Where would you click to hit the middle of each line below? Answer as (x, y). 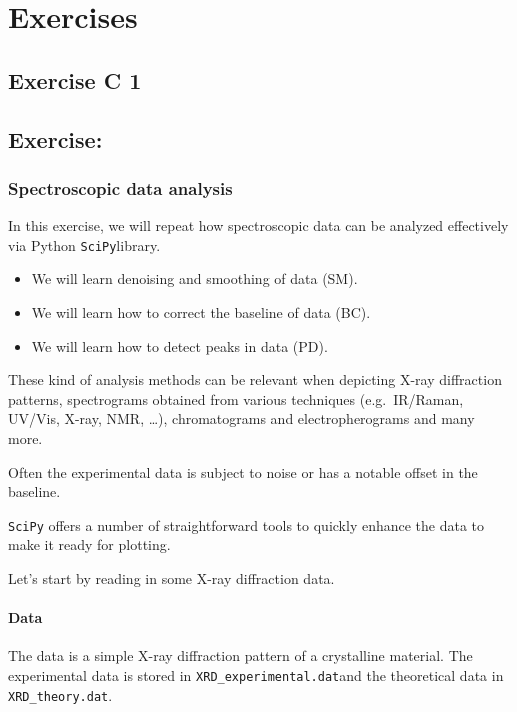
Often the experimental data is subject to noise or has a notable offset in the (243, 471)
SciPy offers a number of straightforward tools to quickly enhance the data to (246, 524)
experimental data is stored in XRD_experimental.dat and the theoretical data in (256, 674)
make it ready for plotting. (89, 544)
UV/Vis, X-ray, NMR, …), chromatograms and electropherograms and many (241, 418)
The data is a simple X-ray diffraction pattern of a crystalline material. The (240, 655)
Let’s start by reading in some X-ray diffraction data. (171, 578)
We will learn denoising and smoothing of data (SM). (194, 278)
